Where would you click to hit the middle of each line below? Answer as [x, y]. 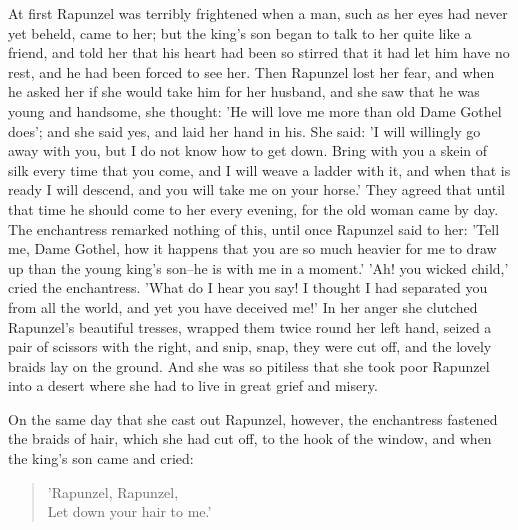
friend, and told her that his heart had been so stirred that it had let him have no [259, 52]
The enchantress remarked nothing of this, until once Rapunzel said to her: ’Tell [254, 228]
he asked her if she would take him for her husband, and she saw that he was [244, 91]
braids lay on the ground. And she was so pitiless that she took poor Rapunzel [249, 365]
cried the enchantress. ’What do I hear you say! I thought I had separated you [248, 287]
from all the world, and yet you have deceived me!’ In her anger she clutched [243, 306]
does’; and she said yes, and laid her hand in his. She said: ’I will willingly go [244, 130]
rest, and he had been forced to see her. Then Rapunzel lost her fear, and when [251, 71]
